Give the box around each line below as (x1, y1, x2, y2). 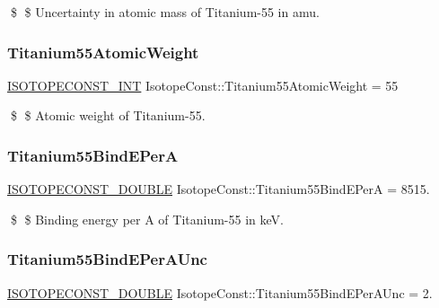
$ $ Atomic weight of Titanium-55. (10, 106, 206, 125)
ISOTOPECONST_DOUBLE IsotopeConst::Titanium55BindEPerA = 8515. (7, 180, 430, 198)
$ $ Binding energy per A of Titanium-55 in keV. (10, 209, 284, 228)
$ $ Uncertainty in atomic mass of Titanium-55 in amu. (10, 3, 320, 21)
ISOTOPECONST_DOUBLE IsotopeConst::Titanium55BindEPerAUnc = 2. (7, 283, 433, 302)
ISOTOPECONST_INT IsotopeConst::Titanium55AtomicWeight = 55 (7, 75, 399, 94)
